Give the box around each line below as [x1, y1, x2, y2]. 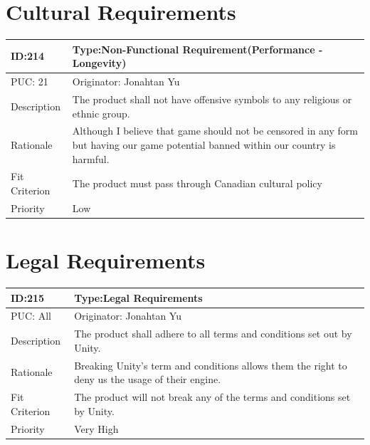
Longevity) [72, 56, 127, 70]
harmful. [72, 151, 110, 166]
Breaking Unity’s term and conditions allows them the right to [74, 357, 347, 372]
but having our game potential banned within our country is [72, 137, 336, 152]
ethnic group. [72, 105, 130, 120]
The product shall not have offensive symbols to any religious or [72, 91, 352, 106]
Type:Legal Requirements [74, 290, 203, 305]
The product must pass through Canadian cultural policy [72, 176, 322, 191]
